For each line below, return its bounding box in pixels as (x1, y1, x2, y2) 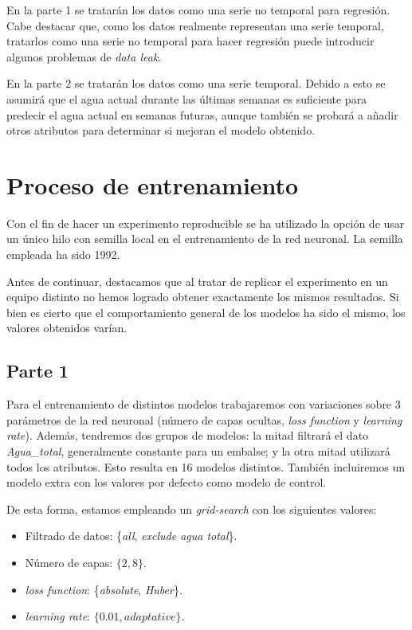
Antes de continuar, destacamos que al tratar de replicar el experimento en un (6, 272, 388, 289)
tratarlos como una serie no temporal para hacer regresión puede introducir (6, 33, 375, 49)
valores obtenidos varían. (6, 319, 128, 336)
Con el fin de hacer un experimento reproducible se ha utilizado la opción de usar (6, 214, 405, 231)
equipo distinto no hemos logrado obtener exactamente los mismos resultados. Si (6, 288, 399, 305)
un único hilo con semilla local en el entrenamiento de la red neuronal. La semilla (6, 230, 403, 247)
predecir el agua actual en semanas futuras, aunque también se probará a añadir (6, 106, 398, 123)
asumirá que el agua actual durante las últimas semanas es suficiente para (6, 90, 367, 107)
